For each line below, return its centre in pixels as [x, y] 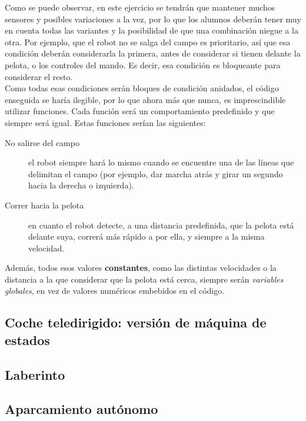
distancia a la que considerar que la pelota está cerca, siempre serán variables [144, 279]
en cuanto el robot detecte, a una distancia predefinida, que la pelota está [161, 225]
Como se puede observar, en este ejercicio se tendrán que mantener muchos [140, 7]
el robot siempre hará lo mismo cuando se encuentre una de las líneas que [161, 162]
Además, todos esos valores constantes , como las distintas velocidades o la [141, 268]
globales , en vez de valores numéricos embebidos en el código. [115, 291]
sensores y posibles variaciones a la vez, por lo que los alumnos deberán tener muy [153, 19]
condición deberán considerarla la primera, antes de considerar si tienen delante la [153, 53]
